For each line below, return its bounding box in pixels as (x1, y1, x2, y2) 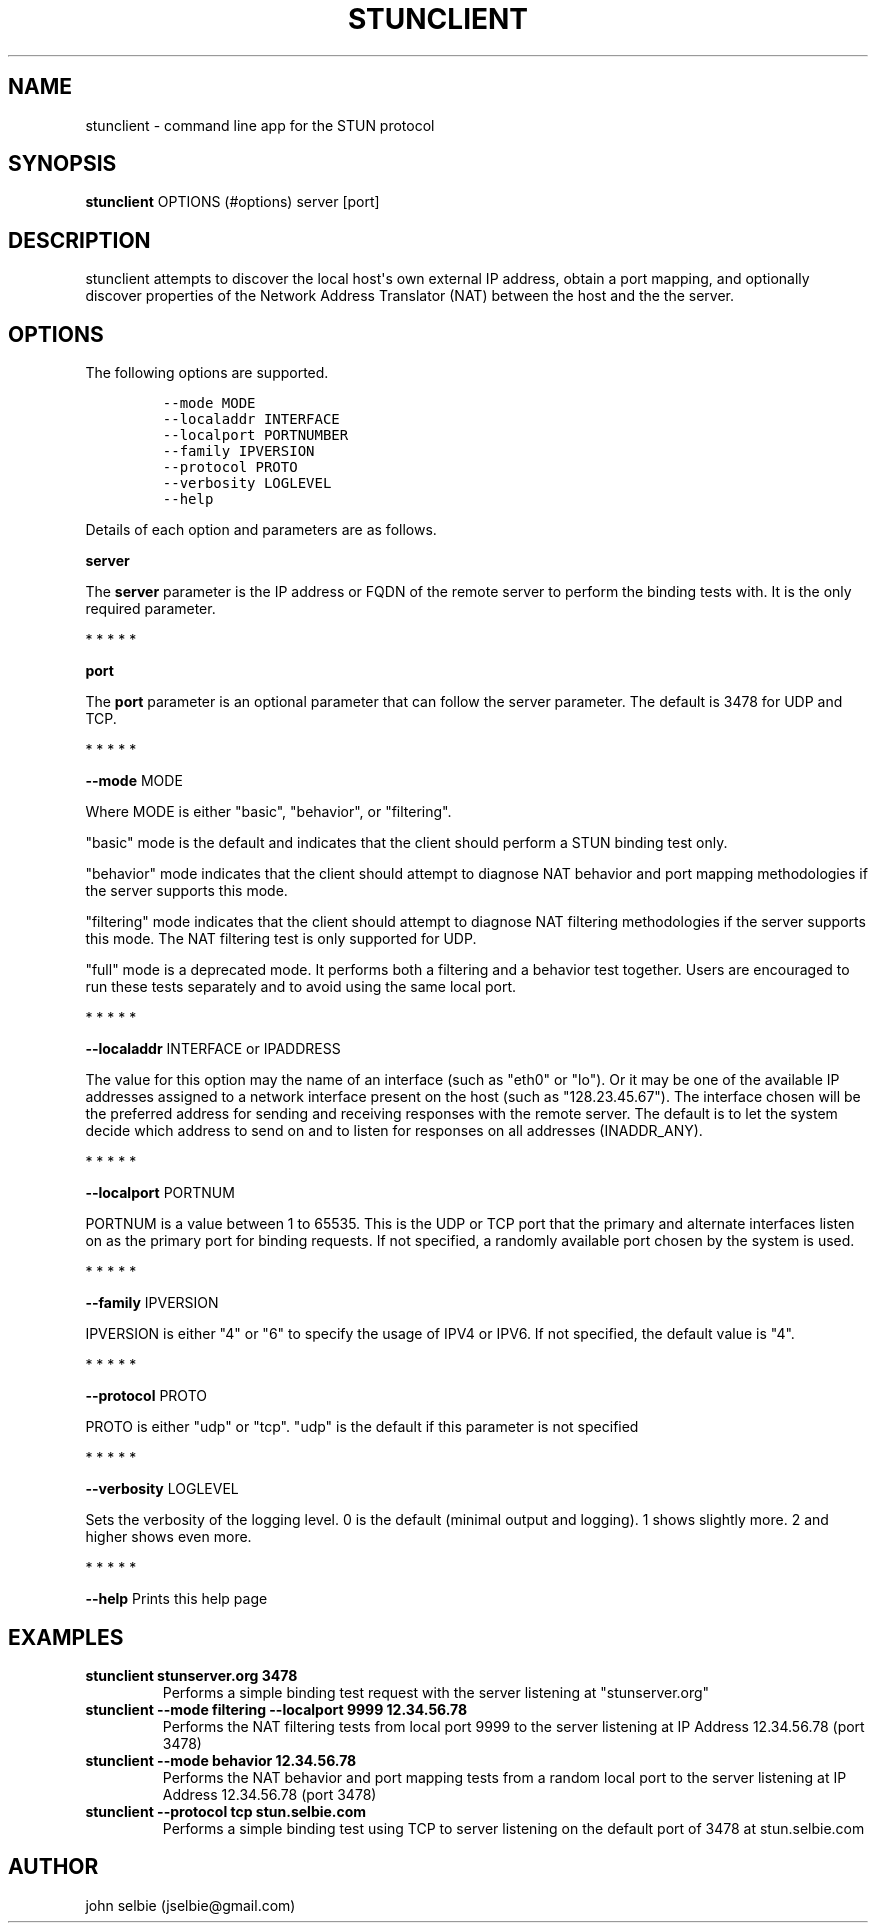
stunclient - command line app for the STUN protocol (85, 116, 435, 134)
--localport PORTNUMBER (162, 427, 349, 444)
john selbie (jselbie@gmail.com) (85, 1896, 296, 1914)
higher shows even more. (85, 1528, 252, 1546)
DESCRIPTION (8, 227, 151, 253)
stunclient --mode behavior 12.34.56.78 (85, 1751, 357, 1769)
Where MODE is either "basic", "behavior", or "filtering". (85, 803, 452, 821)
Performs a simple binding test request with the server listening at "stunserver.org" (162, 1683, 710, 1701)
